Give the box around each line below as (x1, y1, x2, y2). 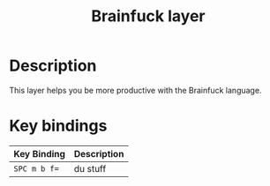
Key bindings (9, 116, 108, 136)
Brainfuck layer (91, 6, 206, 26)
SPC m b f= (13, 163, 59, 174)
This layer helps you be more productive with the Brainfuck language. (9, 85, 262, 95)
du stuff (73, 162, 107, 175)
